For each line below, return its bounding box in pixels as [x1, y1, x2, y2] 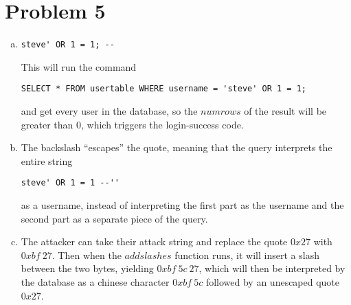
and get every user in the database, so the [21, 104, 198, 118]
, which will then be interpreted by [199, 261, 346, 275]
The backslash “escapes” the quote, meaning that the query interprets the [21, 140, 332, 155]
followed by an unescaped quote [205, 275, 340, 289]
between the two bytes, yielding [21, 261, 154, 275]
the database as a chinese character [21, 275, 170, 289]
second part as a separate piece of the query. [21, 211, 208, 225]
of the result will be [244, 104, 327, 118]
